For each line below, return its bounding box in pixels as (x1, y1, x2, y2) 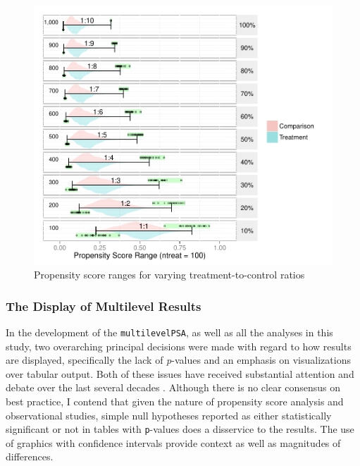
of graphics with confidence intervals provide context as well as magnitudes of (6, 435, 341, 450)
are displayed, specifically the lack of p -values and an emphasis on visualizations (6, 352, 351, 367)
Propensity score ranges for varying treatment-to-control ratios (34, 267, 305, 282)
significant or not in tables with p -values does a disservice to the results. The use (6, 422, 354, 436)
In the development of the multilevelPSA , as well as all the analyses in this (6, 324, 333, 339)
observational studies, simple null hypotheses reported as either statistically (6, 407, 332, 422)
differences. (6, 449, 54, 464)
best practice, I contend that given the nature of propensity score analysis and (6, 393, 344, 408)
